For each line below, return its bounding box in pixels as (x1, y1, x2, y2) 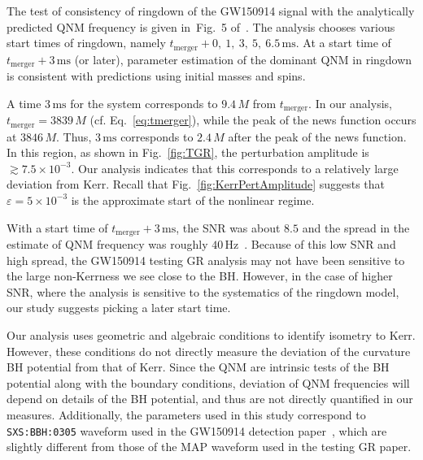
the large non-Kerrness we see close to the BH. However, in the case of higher (7, 267, 393, 284)
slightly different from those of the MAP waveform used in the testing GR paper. (7, 438, 412, 455)
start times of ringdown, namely (7, 34, 166, 51)
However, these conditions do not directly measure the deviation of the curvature (7, 342, 411, 359)
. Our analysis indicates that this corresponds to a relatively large (71, 159, 399, 176)
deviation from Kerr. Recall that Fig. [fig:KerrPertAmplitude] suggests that (7, 176, 386, 193)
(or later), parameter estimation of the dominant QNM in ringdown (74, 50, 412, 67)
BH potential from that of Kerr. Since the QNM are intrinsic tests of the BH (7, 358, 390, 375)
